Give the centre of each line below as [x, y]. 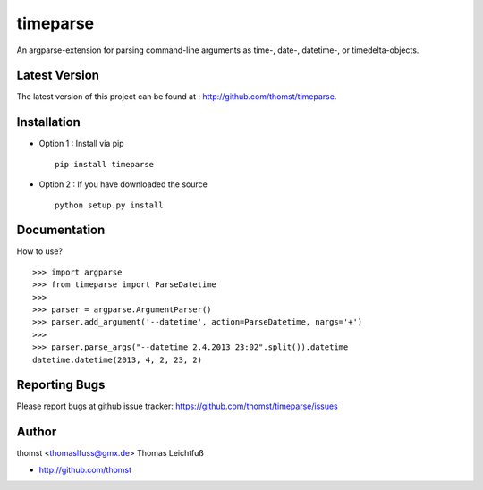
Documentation [61, 230]
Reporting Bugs [61, 385]
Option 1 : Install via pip [81, 144]
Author [37, 432]
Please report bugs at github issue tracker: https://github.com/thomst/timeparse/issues [178, 406]
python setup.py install [109, 205]
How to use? [39, 251]
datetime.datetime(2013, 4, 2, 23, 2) [118, 359]
